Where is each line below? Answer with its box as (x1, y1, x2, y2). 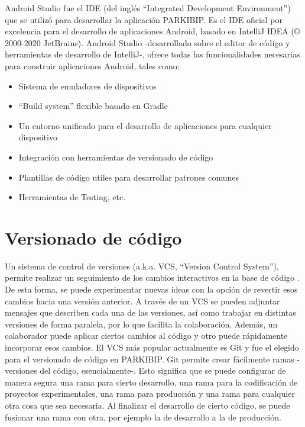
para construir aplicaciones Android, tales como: (5, 59, 180, 72)
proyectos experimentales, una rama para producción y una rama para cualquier (5, 387, 295, 400)
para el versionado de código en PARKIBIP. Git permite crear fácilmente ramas (5, 352, 294, 365)
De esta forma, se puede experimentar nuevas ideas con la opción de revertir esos (5, 283, 298, 296)
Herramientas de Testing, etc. (18, 191, 126, 203)
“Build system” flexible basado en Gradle (18, 99, 168, 112)
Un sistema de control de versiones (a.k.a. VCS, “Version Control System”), (5, 259, 279, 272)
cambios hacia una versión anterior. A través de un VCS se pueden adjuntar (5, 294, 280, 307)
